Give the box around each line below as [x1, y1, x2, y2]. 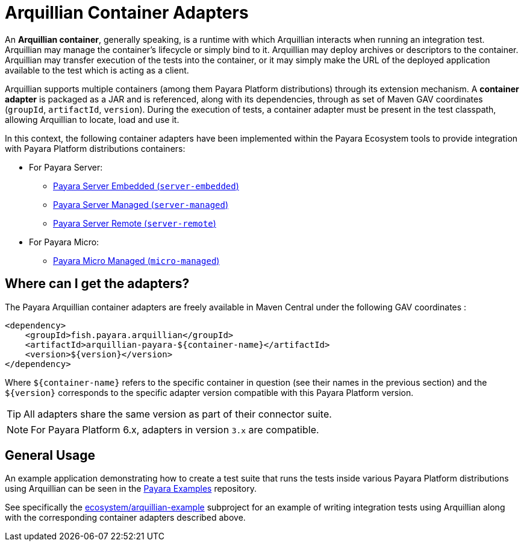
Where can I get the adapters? [5, 276, 190, 292]
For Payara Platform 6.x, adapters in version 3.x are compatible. [31, 423, 319, 436]
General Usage [5, 448, 96, 463]
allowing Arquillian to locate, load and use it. [5, 114, 179, 125]
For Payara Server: [29, 162, 103, 172]
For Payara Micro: [29, 236, 99, 247]
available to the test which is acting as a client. [5, 64, 189, 75]
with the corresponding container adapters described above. [5, 512, 246, 523]
